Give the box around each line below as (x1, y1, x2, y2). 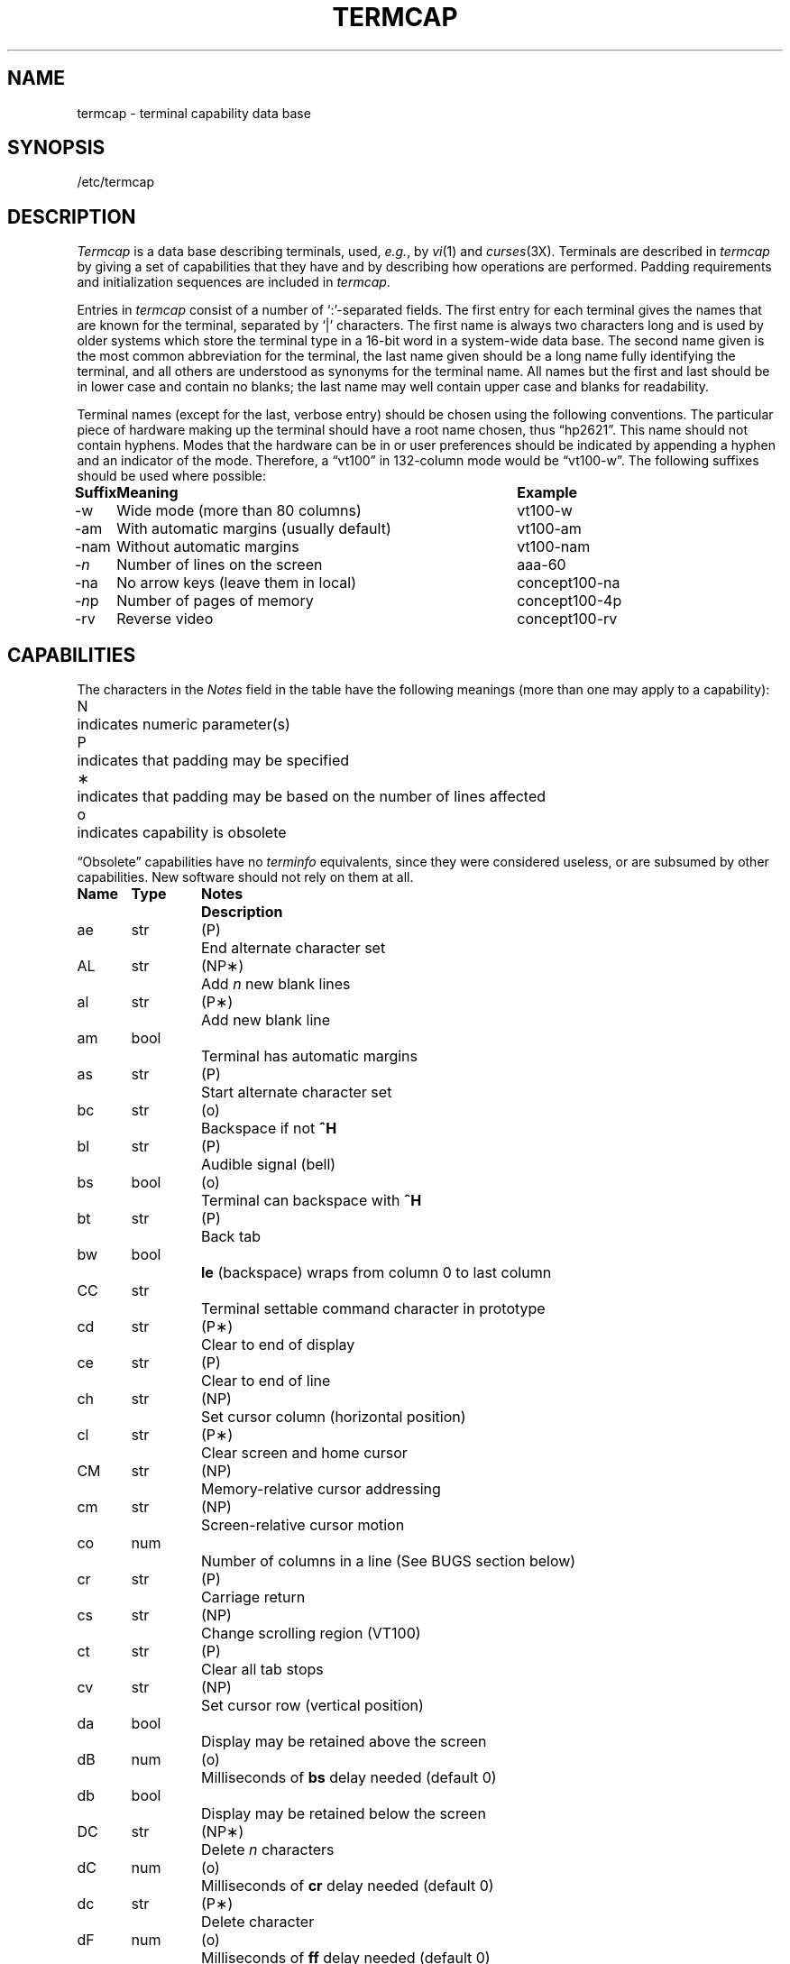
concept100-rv (517, 610, 618, 629)
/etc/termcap (77, 174, 155, 190)
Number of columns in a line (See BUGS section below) (201, 1552, 576, 1571)
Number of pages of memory (116, 592, 314, 610)
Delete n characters (201, 1840, 335, 1859)
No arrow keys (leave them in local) (116, 574, 356, 592)
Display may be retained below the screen (201, 1804, 486, 1823)
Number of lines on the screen (116, 555, 323, 574)
